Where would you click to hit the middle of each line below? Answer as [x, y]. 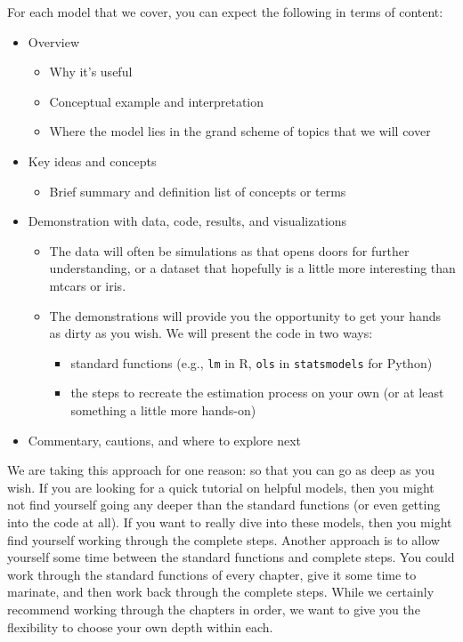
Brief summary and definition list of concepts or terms [198, 191]
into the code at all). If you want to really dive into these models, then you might [230, 522]
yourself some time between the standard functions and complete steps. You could [231, 557]
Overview [54, 41]
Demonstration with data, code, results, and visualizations [187, 221]
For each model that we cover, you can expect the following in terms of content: [225, 12]
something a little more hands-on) [163, 409]
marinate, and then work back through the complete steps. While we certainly [221, 592]
